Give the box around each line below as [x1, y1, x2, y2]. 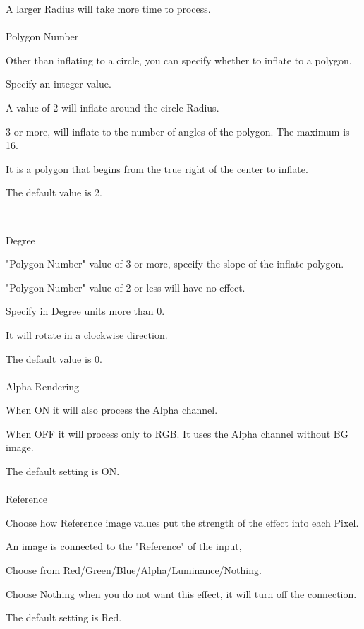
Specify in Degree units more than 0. [6, 304, 165, 318]
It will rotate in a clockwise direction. [6, 327, 168, 342]
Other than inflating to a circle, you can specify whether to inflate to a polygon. [6, 52, 352, 67]
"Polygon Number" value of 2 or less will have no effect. [6, 280, 245, 294]
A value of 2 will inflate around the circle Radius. [6, 100, 219, 114]
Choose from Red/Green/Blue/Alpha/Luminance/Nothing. [6, 563, 262, 577]
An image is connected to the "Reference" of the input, [6, 539, 242, 553]
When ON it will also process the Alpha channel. [6, 402, 218, 417]
